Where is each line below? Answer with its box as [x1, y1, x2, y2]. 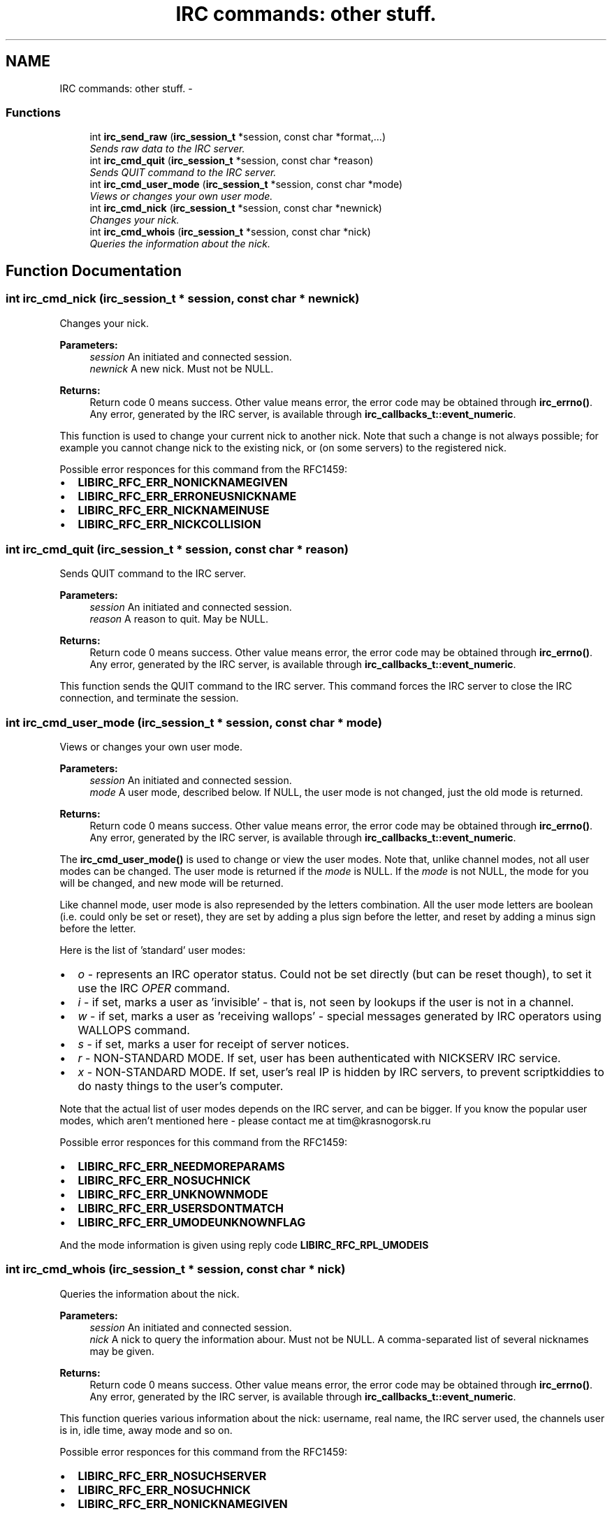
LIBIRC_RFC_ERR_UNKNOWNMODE [78, 1187, 268, 1202]
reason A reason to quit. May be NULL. [89, 613, 269, 625]
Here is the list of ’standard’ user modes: [59, 944, 246, 957]
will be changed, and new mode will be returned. [59, 877, 284, 890]
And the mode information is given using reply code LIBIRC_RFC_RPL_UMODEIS [59, 1239, 429, 1252]
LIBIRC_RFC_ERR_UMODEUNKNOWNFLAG [78, 1215, 306, 1230]
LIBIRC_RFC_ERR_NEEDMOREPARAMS [78, 1159, 285, 1174]
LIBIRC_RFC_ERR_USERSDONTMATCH [78, 1201, 284, 1216]
